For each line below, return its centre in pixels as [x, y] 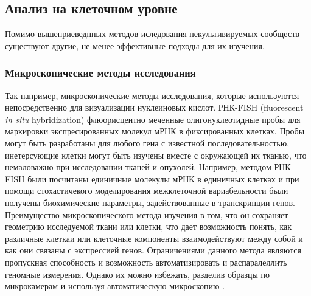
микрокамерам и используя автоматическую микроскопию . [115, 286]
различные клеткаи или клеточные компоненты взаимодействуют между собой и [154, 238]
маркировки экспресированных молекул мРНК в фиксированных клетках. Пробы [155, 131]
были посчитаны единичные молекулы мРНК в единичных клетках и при [163, 178]
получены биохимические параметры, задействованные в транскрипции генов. [150, 202]
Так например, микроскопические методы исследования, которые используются [152, 95]
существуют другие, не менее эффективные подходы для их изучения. [135, 45]
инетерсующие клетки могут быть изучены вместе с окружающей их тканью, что [156, 155]
